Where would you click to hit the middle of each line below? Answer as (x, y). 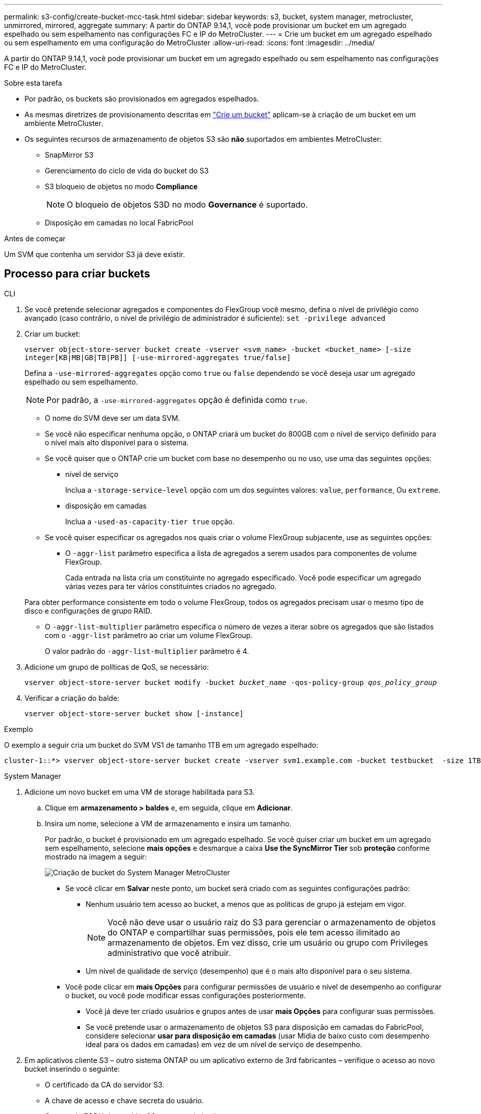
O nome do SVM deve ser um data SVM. (113, 418)
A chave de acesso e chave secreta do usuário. (124, 1100)
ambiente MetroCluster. (64, 123)
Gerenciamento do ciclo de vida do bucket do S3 (127, 171)
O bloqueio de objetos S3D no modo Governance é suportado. (188, 205)
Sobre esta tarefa (33, 83)
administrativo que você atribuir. (169, 953)
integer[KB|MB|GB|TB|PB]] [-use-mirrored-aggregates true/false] (158, 357)
